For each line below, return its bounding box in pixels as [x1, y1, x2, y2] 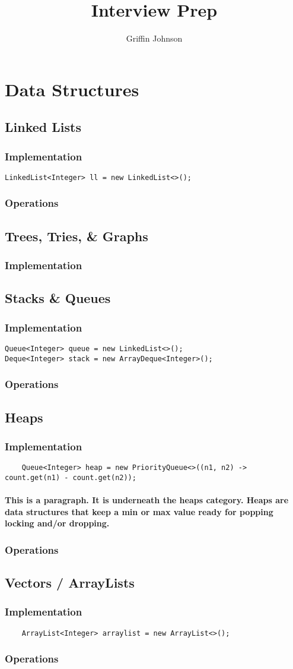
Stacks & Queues [5, 289, 111, 307]
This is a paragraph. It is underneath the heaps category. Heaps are [5, 494, 289, 506]
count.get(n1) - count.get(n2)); [5, 473, 136, 482]
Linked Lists [5, 118, 81, 136]
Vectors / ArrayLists [5, 573, 135, 592]
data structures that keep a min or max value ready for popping [5, 505, 273, 517]
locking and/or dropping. [5, 517, 110, 529]
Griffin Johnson [126, 32, 183, 45]
